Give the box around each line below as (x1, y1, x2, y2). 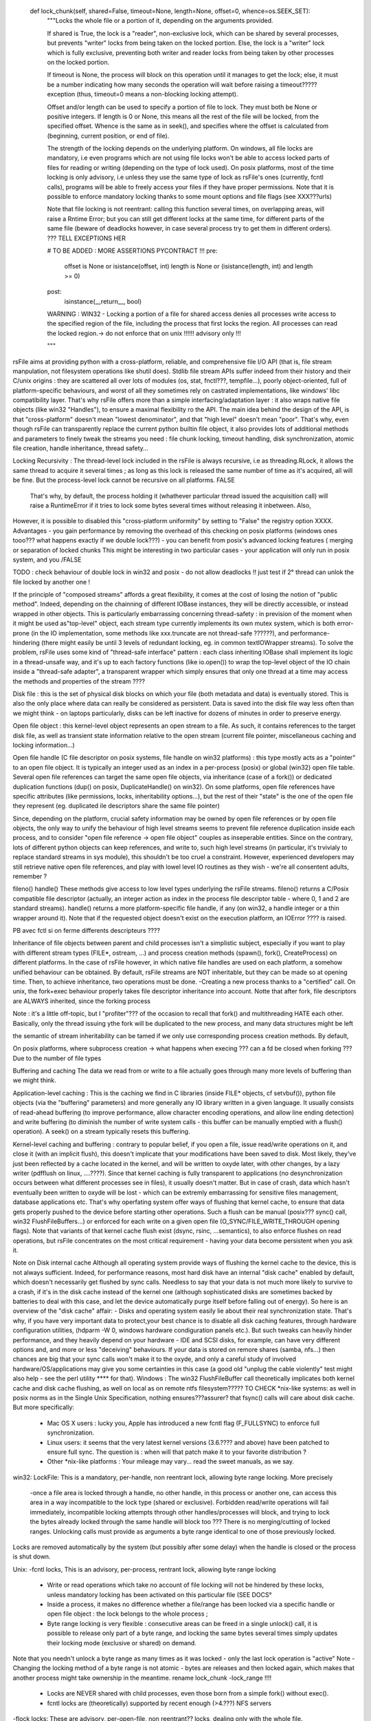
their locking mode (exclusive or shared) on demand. (47, 1638, 197, 1647)
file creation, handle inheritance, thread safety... (12, 444, 149, 452)
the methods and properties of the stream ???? (12, 677, 146, 685)
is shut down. (12, 1552, 51, 1561)
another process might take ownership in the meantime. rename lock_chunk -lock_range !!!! (12, 1674, 272, 1682)
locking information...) (12, 741, 75, 749)
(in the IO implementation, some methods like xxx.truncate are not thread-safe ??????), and (31, 629, 289, 637)
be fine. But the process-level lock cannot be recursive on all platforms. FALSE (12, 476, 235, 485)
